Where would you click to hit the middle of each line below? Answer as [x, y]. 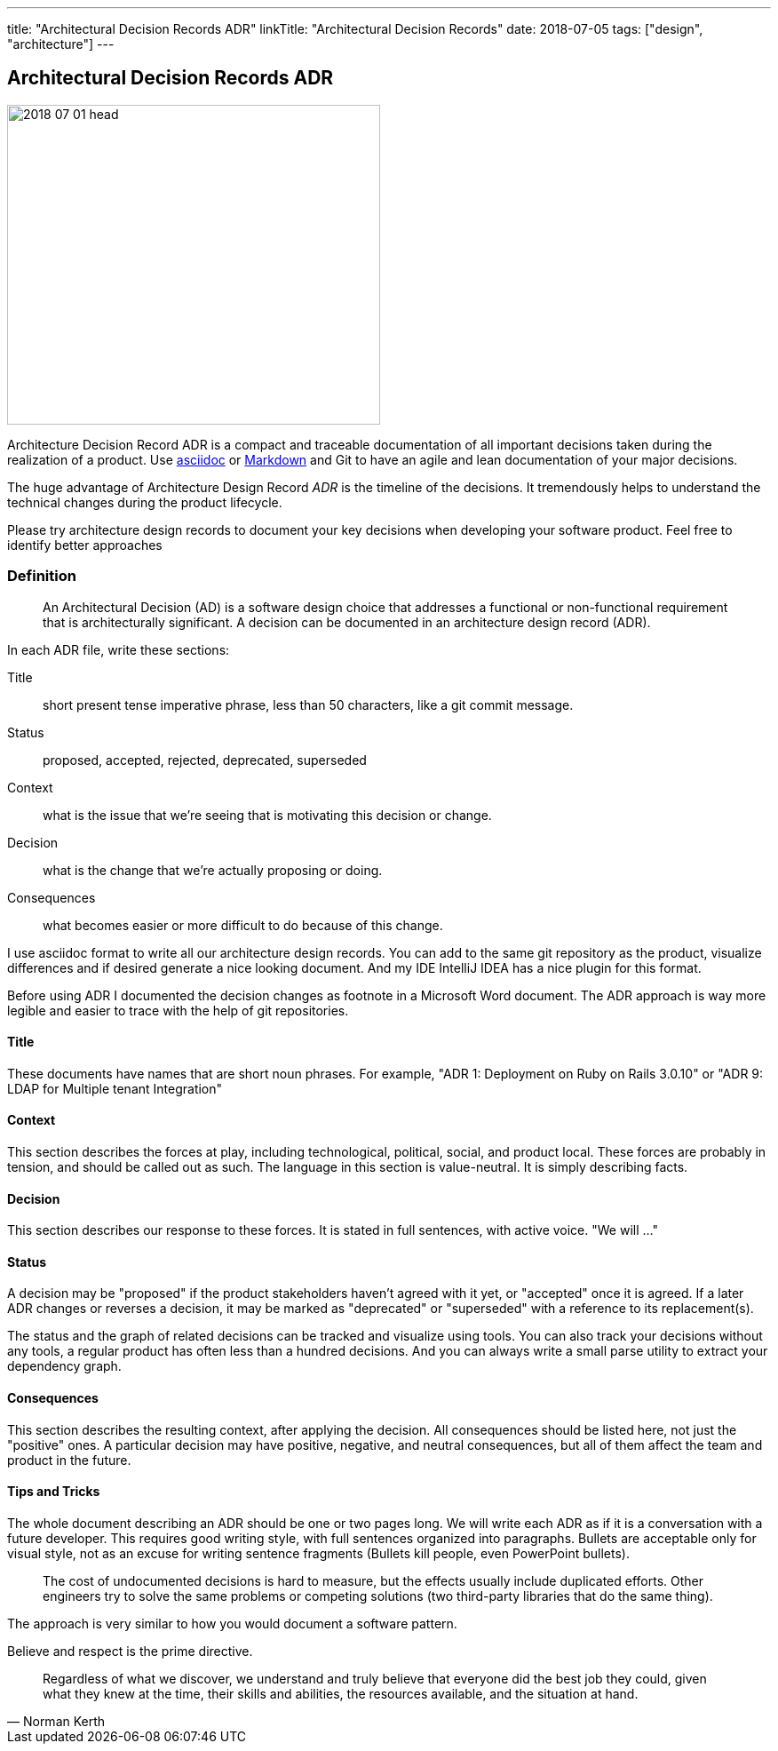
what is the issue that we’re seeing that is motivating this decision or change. [267, 815]
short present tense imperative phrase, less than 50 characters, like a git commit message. [308, 704]
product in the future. [69, 1460]
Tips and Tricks [54, 1492]
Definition [42, 576]
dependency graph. [64, 1366]
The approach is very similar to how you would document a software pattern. [232, 1623]
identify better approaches [85, 545]
